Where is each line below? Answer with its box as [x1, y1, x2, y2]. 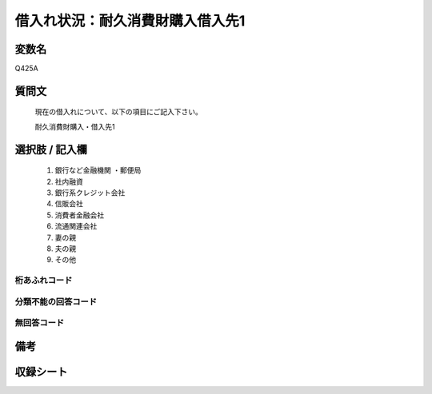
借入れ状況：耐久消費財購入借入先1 [14, 12, 246, 30]
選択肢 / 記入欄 [14, 142, 88, 156]
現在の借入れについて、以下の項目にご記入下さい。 [34, 107, 203, 117]
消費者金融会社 [54, 210, 104, 220]
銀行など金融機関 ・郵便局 [54, 165, 142, 175]
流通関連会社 [54, 221, 98, 231]
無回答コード [14, 317, 65, 328]
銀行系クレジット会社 [54, 188, 126, 197]
